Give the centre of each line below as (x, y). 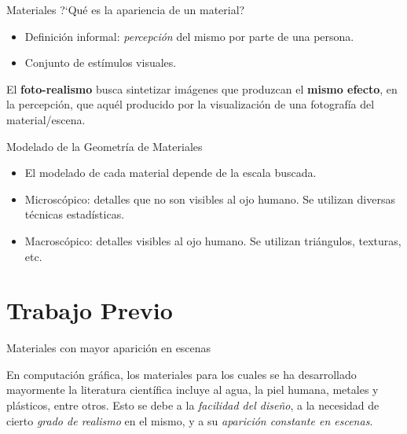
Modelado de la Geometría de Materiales (104, 146)
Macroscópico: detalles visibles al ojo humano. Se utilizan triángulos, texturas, (213, 240)
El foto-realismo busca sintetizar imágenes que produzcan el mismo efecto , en (202, 88)
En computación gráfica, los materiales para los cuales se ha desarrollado (181, 374)
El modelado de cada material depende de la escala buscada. (170, 173)
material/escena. (46, 119)
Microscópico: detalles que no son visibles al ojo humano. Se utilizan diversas (210, 199)
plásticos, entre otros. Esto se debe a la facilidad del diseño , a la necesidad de (193, 405)
